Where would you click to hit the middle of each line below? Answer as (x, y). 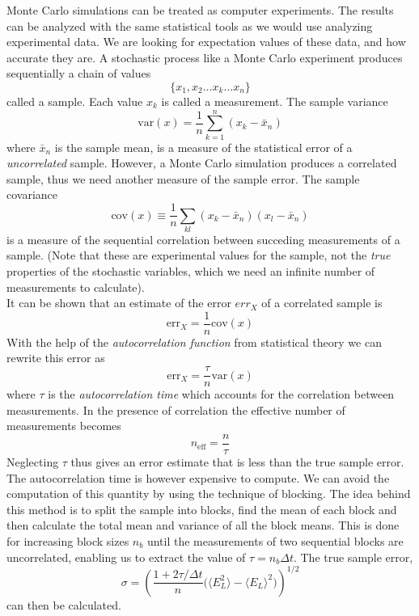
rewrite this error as (56, 358)
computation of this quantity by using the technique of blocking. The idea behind (209, 494)
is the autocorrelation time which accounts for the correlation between (221, 394)
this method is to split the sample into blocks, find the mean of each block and (202, 509)
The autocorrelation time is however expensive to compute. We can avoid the (198, 477)
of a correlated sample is (322, 303)
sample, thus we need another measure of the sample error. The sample (183, 178)
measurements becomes (64, 426)
